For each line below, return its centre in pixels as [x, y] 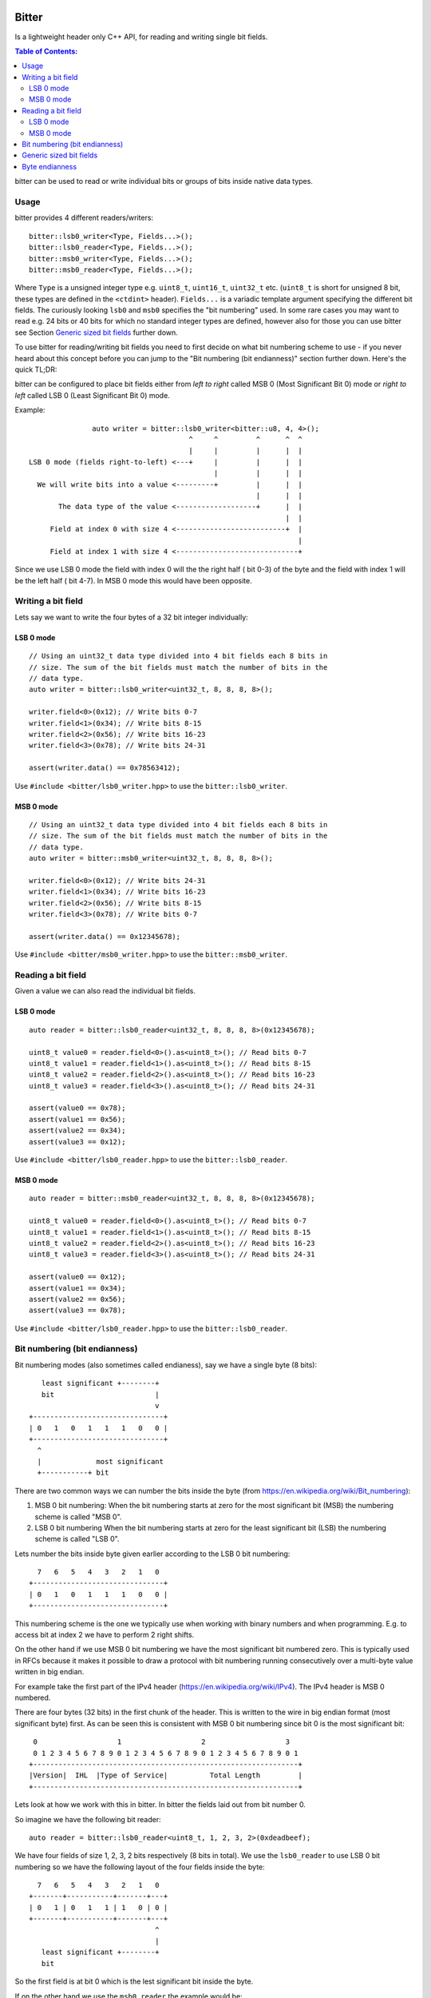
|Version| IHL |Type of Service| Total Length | [166, 1775]
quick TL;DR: [36, 370]
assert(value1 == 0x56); [77, 1119]
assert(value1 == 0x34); [77, 1288]
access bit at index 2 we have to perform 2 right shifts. [105, 1635]
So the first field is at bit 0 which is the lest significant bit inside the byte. [134, 1981]
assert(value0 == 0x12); [77, 1277]
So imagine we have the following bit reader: [88, 1819]
